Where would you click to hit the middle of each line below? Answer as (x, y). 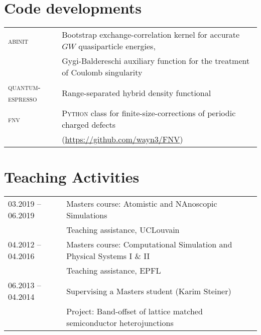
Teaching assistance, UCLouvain (123, 230)
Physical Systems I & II (108, 256)
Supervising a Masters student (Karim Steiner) (149, 291)
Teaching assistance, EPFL (114, 271)
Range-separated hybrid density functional (137, 93)
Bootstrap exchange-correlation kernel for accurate (151, 35)
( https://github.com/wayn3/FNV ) (122, 139)
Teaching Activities (72, 177)
